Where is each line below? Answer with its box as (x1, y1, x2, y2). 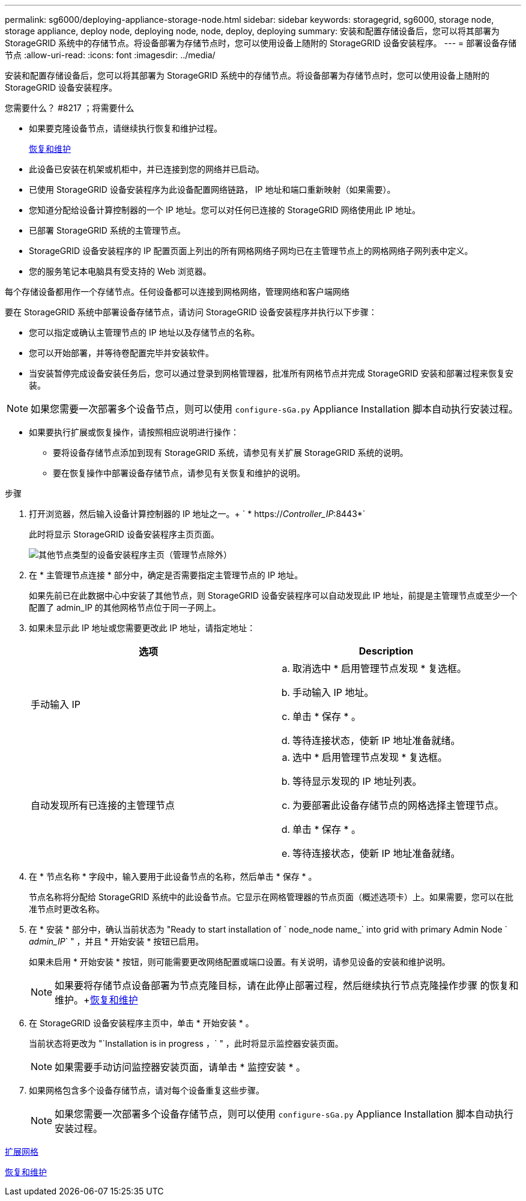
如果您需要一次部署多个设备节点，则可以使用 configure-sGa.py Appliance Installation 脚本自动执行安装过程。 (31, 403, 518, 415)
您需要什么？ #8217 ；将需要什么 (5, 103, 135, 113)
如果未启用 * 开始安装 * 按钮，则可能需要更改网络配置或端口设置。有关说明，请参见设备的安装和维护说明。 (29, 957, 450, 967)
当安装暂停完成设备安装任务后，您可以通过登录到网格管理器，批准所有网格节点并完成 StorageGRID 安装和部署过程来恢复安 (29, 368, 513, 378)
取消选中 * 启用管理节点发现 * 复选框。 (292, 662, 467, 674)
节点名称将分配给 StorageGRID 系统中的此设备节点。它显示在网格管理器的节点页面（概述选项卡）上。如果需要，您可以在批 (29, 892, 513, 902)
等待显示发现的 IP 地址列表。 (292, 775, 422, 787)
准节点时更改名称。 (29, 904, 104, 914)
